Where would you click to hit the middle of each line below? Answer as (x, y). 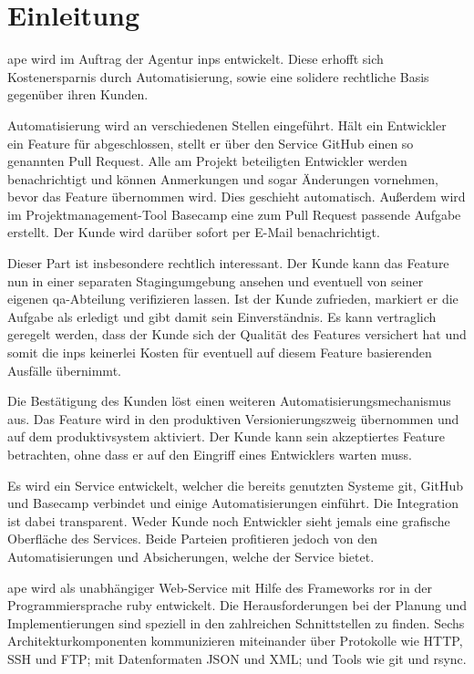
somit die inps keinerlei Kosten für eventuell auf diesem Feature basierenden (220, 353)
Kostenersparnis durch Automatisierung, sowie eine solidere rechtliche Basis (218, 76)
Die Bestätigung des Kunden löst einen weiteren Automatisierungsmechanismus (229, 401)
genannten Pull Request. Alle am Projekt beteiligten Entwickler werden (207, 161)
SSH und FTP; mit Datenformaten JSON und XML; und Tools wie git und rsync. (237, 658)
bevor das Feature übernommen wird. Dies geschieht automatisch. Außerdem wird (237, 197)
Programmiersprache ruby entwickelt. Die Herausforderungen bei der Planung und (237, 605)
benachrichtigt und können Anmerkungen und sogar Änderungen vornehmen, (223, 178)
